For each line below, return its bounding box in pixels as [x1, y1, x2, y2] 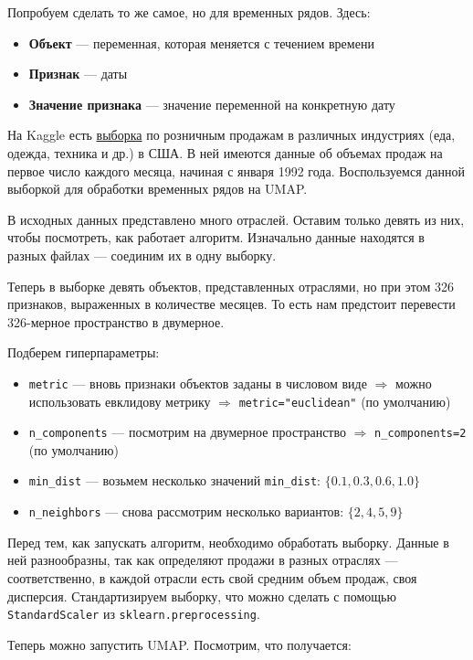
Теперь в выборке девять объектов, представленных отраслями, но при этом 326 [7, 276, 454, 295]
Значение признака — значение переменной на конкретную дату [28, 94, 395, 113]
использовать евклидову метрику [28, 391, 211, 410]
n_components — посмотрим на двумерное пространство [28, 422, 347, 442]
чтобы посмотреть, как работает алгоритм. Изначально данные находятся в [7, 228, 425, 247]
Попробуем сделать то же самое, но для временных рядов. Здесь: [7, 3, 371, 21]
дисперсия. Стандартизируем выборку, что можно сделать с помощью [7, 586, 396, 605]
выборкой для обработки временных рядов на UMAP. [7, 179, 308, 198]
